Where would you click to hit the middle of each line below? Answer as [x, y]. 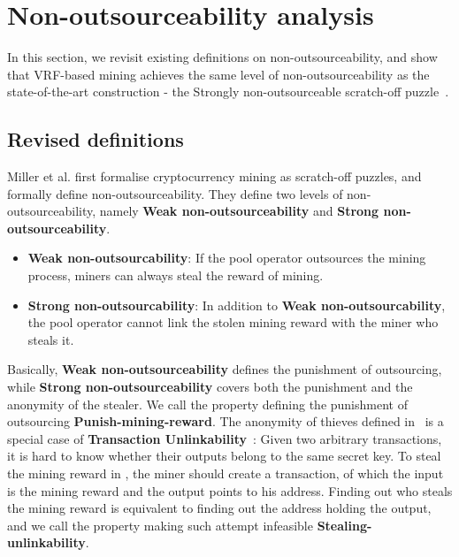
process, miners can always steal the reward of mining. [176, 275]
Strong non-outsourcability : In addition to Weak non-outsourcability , [237, 305]
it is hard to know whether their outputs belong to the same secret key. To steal [224, 456]
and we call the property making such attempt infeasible [160, 525]
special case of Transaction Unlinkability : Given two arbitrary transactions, [225, 438]
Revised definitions [96, 139]
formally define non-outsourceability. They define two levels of [175, 193]
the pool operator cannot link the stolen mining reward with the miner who [233, 322]
